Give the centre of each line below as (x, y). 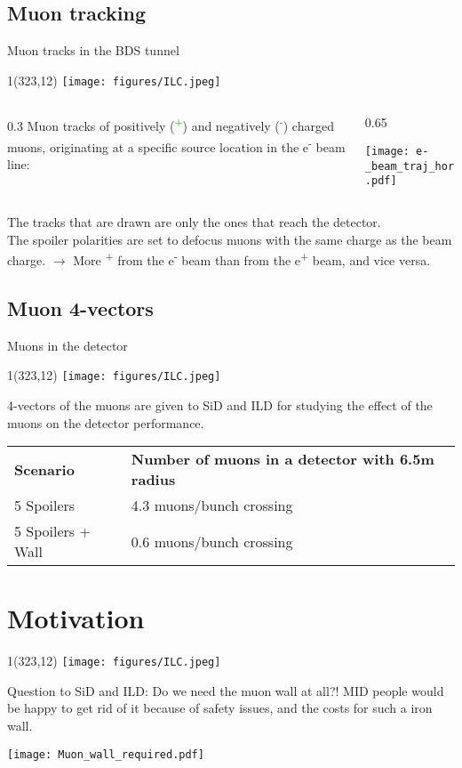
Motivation (76, 618)
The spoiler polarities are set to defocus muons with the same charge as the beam (230, 239)
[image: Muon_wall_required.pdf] (106, 754)
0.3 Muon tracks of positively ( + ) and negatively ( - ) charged (171, 125)
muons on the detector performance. (106, 422)
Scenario (44, 469)
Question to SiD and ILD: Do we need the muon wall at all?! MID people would (226, 690)
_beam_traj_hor (410, 166)
